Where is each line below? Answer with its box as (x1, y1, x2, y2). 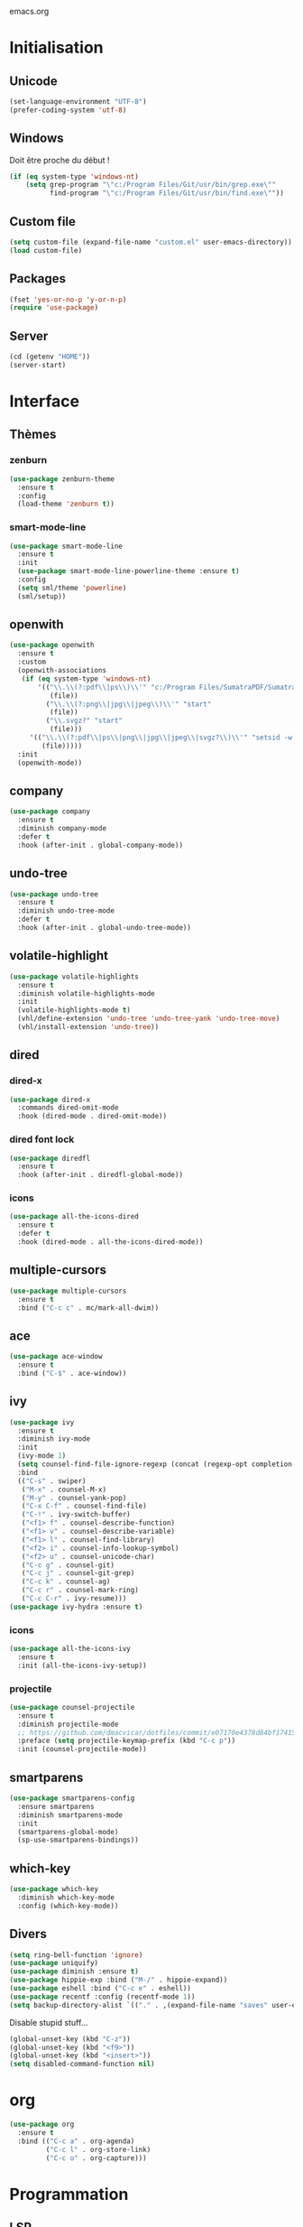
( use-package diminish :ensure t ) (9, 1967, 140, 1976)
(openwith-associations (17, 666, 106, 675)
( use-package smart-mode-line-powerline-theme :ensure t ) (17, 567, 241, 576)
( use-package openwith (9, 641, 95, 650)
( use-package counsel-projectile (9, 1703, 135, 1712)
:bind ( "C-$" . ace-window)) (17, 1369, 127, 1378)
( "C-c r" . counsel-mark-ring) (21, 1586, 140, 1595)
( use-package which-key (9, 1885, 99, 1894)
